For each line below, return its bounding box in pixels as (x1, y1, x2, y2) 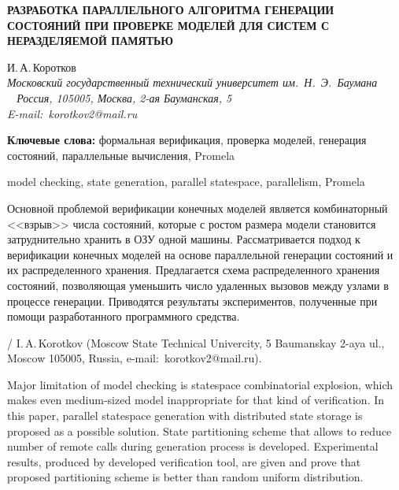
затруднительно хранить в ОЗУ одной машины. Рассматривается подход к (7, 231, 360, 247)
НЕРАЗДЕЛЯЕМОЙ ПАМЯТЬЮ (7, 32, 173, 49)
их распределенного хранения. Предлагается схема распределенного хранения (7, 262, 380, 278)
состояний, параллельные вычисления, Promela (7, 147, 235, 163)
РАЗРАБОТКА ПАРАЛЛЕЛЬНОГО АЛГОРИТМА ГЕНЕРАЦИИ (7, 2, 334, 17)
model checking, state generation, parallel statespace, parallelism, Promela (7, 173, 365, 190)
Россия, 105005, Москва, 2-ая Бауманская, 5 (17, 89, 232, 106)
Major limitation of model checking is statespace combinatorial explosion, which (7, 376, 393, 392)
